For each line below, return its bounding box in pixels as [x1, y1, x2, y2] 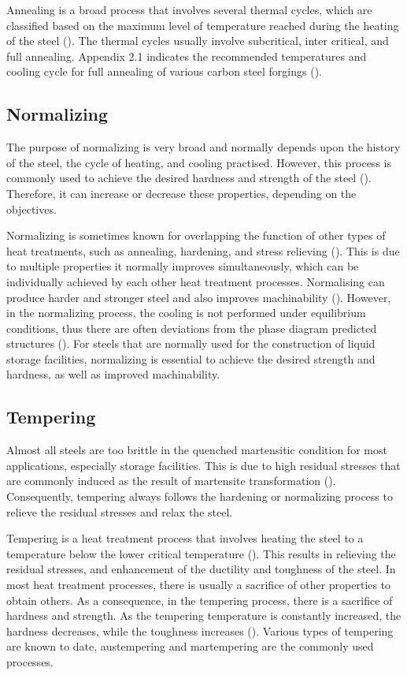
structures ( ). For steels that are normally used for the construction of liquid [6, 335, 376, 352]
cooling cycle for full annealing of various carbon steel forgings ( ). [6, 63, 322, 80]
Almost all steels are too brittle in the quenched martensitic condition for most [6, 442, 387, 458]
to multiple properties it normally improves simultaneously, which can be [6, 258, 359, 274]
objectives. [6, 200, 57, 217]
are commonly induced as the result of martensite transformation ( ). [6, 472, 336, 489]
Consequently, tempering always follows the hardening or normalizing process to [6, 488, 393, 505]
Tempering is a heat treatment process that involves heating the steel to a [6, 530, 364, 546]
